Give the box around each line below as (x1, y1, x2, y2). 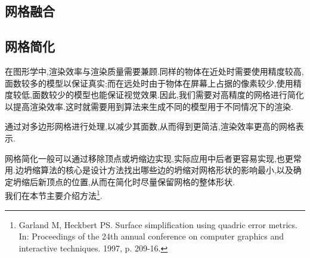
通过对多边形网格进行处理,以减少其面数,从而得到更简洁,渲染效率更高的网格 (5, 120, 296, 133)
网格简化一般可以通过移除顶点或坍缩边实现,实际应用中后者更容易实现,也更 (5, 152, 293, 164)
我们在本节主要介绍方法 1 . (5, 188, 103, 201)
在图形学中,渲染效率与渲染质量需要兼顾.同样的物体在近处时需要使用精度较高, (5, 64, 304, 77)
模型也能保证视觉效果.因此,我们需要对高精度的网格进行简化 (73, 88, 304, 101)
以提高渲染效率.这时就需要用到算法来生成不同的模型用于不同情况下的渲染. (5, 100, 293, 112)
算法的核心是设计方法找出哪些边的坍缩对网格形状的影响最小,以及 (40, 164, 293, 176)
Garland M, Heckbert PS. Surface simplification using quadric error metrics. (18, 218, 297, 231)
